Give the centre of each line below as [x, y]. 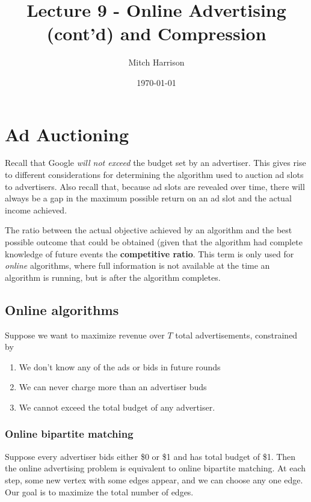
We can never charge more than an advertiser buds [113, 387]
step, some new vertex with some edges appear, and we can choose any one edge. [154, 479]
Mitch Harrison [156, 62]
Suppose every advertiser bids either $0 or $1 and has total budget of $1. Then [150, 456]
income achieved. [36, 210]
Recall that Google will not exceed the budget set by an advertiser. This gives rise [155, 163]
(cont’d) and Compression [156, 33]
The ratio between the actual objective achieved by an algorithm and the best [149, 230]
